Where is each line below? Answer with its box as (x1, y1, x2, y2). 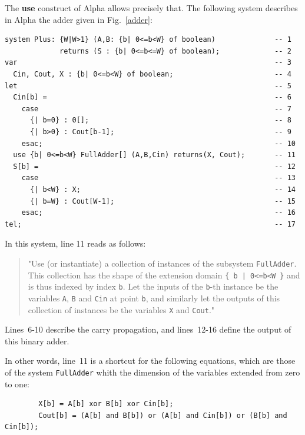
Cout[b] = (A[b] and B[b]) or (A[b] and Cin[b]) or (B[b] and (38, 411, 287, 420)
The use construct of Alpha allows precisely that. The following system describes (5, 2, 298, 14)
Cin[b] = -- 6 (13, 93, 291, 102)
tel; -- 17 (5, 220, 296, 228)
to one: (5, 377, 29, 390)
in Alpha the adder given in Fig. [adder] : (5, 13, 152, 25)
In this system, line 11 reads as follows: (5, 237, 146, 250)
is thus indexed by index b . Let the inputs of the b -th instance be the (28, 280, 279, 293)
